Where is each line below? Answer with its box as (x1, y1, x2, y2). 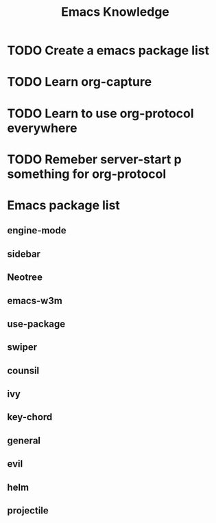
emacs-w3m (7, 294, 63, 306)
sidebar (7, 248, 41, 259)
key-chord (7, 411, 53, 423)
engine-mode (7, 224, 67, 237)
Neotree (7, 272, 43, 283)
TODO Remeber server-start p (7, 152, 182, 167)
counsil (7, 364, 40, 376)
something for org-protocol (7, 166, 167, 182)
